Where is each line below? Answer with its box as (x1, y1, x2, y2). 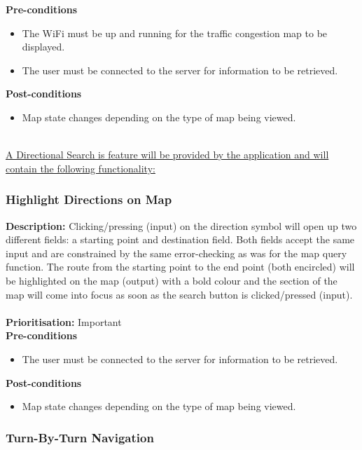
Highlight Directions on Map (6, 191, 172, 208)
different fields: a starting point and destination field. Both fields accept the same (6, 232, 355, 247)
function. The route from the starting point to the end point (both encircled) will (6, 259, 355, 274)
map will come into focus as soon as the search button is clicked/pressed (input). (6, 287, 353, 301)
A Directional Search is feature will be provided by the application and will (6, 147, 329, 162)
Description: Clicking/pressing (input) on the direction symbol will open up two (6, 218, 357, 233)
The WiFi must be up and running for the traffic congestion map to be (22, 25, 328, 40)
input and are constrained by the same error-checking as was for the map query (6, 245, 347, 260)
